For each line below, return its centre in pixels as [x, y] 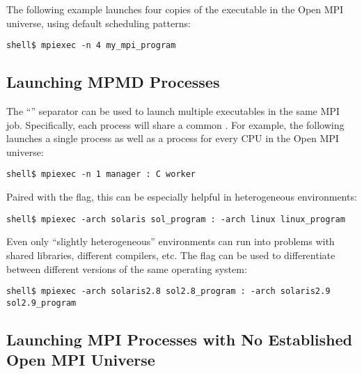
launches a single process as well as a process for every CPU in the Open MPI [173, 138]
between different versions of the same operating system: [127, 268]
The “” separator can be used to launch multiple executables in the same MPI [173, 111]
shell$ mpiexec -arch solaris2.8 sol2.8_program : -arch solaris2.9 [168, 291]
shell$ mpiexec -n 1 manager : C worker [101, 174]
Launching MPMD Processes [113, 82]
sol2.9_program [41, 303]
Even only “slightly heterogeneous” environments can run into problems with [171, 241]
